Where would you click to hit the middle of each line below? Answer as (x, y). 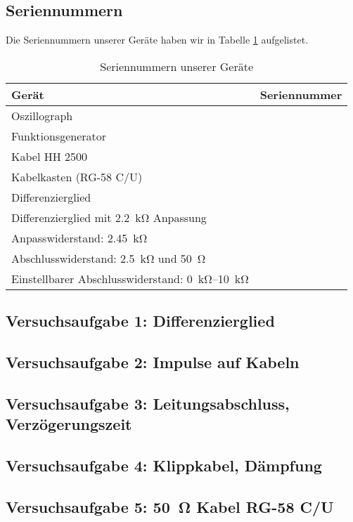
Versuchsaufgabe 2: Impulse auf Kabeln (153, 361)
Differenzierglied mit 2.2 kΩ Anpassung (109, 217)
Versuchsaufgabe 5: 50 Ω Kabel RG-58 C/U (170, 506)
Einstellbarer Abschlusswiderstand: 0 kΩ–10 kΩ (130, 278)
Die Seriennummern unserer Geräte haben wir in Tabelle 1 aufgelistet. (157, 40)
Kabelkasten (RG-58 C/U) (77, 176)
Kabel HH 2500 (50, 156)
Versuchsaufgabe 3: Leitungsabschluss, (148, 403)
